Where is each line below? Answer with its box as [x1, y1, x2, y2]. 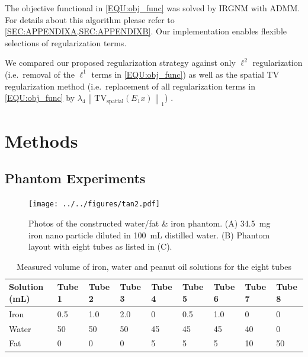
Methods [5, 128, 78, 152]
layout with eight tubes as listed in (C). [28, 240, 172, 253]
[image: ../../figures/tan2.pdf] [28, 200, 160, 209]
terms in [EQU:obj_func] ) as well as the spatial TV [91, 68, 280, 80]
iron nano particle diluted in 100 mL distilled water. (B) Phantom [28, 228, 270, 241]
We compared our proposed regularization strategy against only [5, 56, 236, 69]
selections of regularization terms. [5, 36, 127, 49]
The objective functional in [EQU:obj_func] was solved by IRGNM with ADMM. [5, 2, 300, 14]
